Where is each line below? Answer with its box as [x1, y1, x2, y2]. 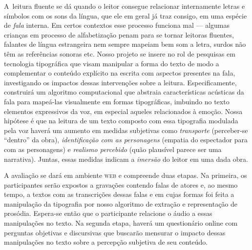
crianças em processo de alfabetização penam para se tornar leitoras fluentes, [4, 29, 234, 39]
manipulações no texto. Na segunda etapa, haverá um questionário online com [4, 218, 238, 228]
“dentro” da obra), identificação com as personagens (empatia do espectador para [4, 135, 248, 145]
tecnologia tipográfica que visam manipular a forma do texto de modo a [4, 58, 219, 68]
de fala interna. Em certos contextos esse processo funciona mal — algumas [4, 20, 230, 30]
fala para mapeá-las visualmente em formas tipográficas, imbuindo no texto [4, 96, 230, 106]
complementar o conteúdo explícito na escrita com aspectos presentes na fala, [4, 68, 235, 78]
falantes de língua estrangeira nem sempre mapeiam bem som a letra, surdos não [4, 39, 246, 49]
